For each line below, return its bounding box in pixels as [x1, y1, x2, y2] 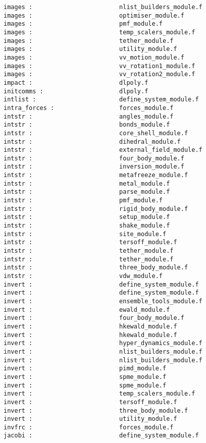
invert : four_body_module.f [4, 314, 184, 322]
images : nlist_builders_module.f [4, 4, 202, 11]
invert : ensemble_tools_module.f [4, 297, 202, 305]
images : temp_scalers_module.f [4, 28, 195, 36]
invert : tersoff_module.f [4, 398, 177, 406]
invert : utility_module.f [4, 415, 177, 423]
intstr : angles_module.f [4, 113, 174, 120]
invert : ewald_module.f [4, 306, 170, 313]
